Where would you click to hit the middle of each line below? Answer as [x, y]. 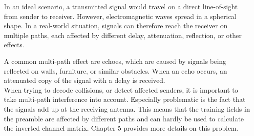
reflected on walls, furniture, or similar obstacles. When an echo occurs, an [116, 70]
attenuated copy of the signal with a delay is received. [85, 80]
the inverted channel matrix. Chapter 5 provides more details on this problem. [121, 128]
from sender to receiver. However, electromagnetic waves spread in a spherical [120, 16]
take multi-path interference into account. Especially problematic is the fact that [125, 99]
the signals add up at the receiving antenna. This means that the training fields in [127, 108]
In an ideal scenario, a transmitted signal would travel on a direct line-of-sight [121, 6]
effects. [14, 45]
